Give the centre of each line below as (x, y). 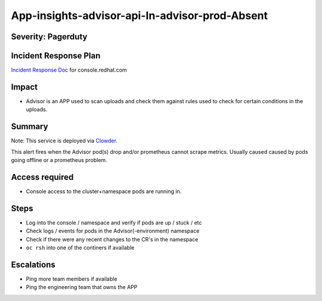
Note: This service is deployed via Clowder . (64, 141)
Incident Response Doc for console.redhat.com (69, 70)
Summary (30, 127)
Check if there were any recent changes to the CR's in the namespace (112, 239)
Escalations (33, 264)
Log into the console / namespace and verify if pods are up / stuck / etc (114, 222)
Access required (42, 177)
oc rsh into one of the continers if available (80, 248)
